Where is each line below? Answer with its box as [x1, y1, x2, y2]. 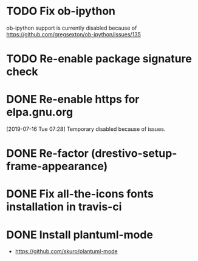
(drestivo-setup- [90, 147, 177, 160]
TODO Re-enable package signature [6, 52, 193, 66]
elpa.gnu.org [6, 105, 73, 119]
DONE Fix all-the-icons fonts [6, 187, 154, 201]
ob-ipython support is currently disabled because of [6, 24, 137, 31]
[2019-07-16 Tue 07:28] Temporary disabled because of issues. [6, 125, 166, 133]
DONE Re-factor [6, 147, 89, 160]
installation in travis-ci [6, 200, 122, 214]
